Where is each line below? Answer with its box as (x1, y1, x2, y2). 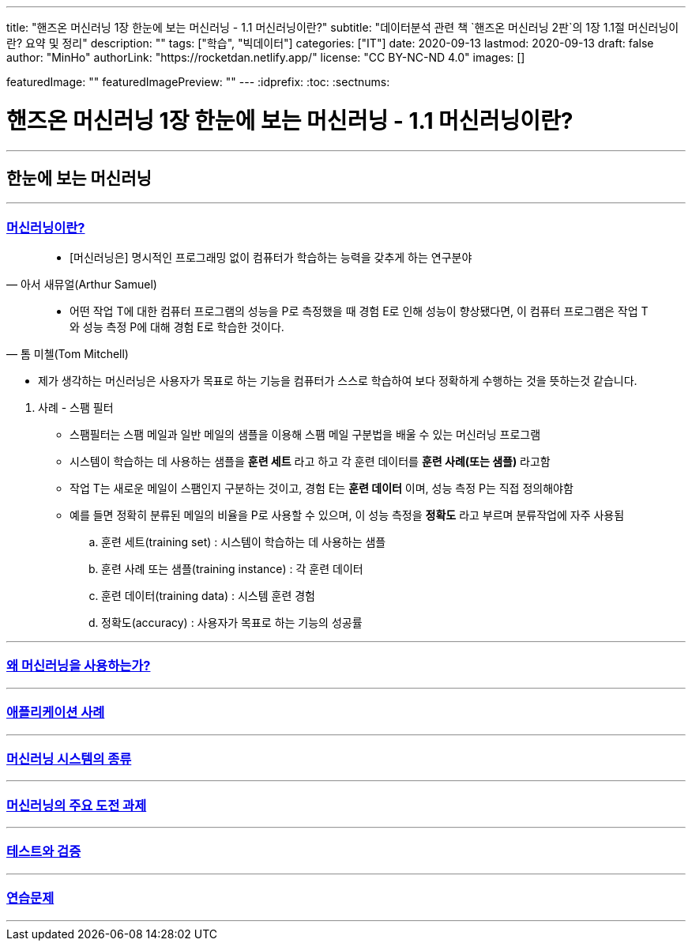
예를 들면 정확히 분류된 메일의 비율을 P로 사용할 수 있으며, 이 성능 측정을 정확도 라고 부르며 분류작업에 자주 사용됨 (70, 508, 625, 523)
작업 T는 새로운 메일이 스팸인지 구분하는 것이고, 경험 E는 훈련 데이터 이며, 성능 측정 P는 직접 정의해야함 (70, 481, 574, 496)
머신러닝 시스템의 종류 (6, 750, 132, 767)
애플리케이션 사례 (6, 704, 105, 721)
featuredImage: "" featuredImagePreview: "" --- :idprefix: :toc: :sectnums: (6, 75, 390, 89)
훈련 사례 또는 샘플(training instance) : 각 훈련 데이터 (101, 562, 363, 576)
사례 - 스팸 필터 (38, 401, 114, 415)
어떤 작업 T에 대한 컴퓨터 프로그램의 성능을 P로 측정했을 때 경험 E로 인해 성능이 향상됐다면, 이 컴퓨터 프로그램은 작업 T (70, 304, 649, 319)
